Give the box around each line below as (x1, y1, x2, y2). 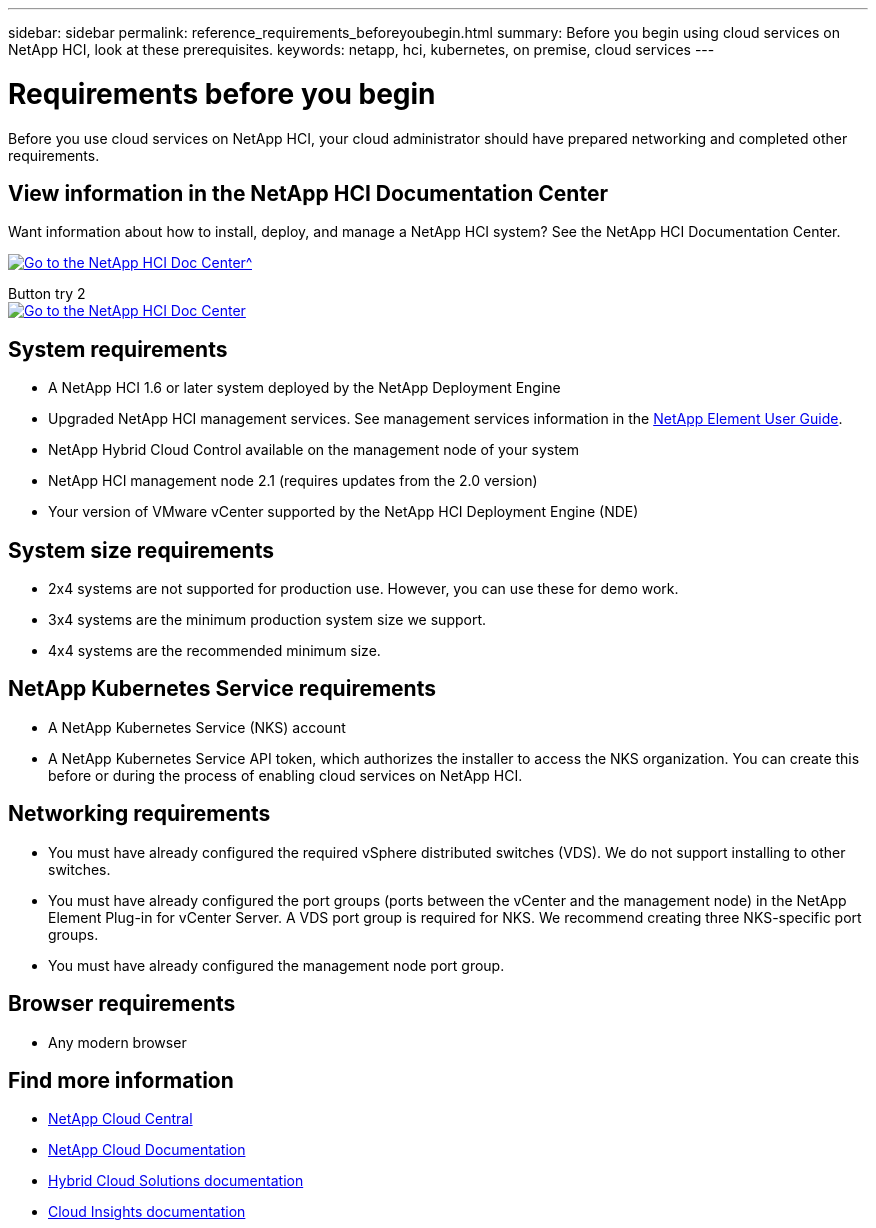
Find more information (8, 1067, 234, 1093)
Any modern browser (48, 1033, 187, 1051)
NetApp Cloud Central (48, 1110, 193, 1128)
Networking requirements (8, 801, 271, 827)
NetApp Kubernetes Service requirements (8, 676, 436, 702)
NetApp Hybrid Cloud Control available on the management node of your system (48, 441, 580, 459)
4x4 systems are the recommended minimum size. (48, 642, 381, 660)
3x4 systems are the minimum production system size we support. (48, 611, 487, 629)
